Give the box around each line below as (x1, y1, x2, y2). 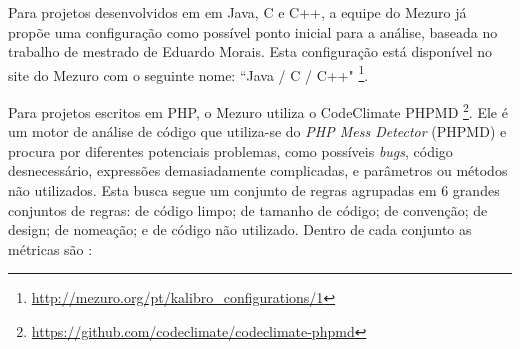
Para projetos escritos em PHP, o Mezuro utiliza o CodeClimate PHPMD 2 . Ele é (8, 99, 508, 122)
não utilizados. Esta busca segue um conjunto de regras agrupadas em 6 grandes (8, 180, 500, 201)
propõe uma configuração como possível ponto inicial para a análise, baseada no (8, 21, 498, 42)
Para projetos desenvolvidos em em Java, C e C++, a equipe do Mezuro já (8, 2, 467, 22)
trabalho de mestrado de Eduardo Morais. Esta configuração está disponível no (8, 41, 493, 62)
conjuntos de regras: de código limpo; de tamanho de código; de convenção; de (8, 199, 488, 220)
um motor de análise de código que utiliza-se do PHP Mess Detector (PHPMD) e (8, 121, 507, 142)
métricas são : (8, 238, 93, 259)
